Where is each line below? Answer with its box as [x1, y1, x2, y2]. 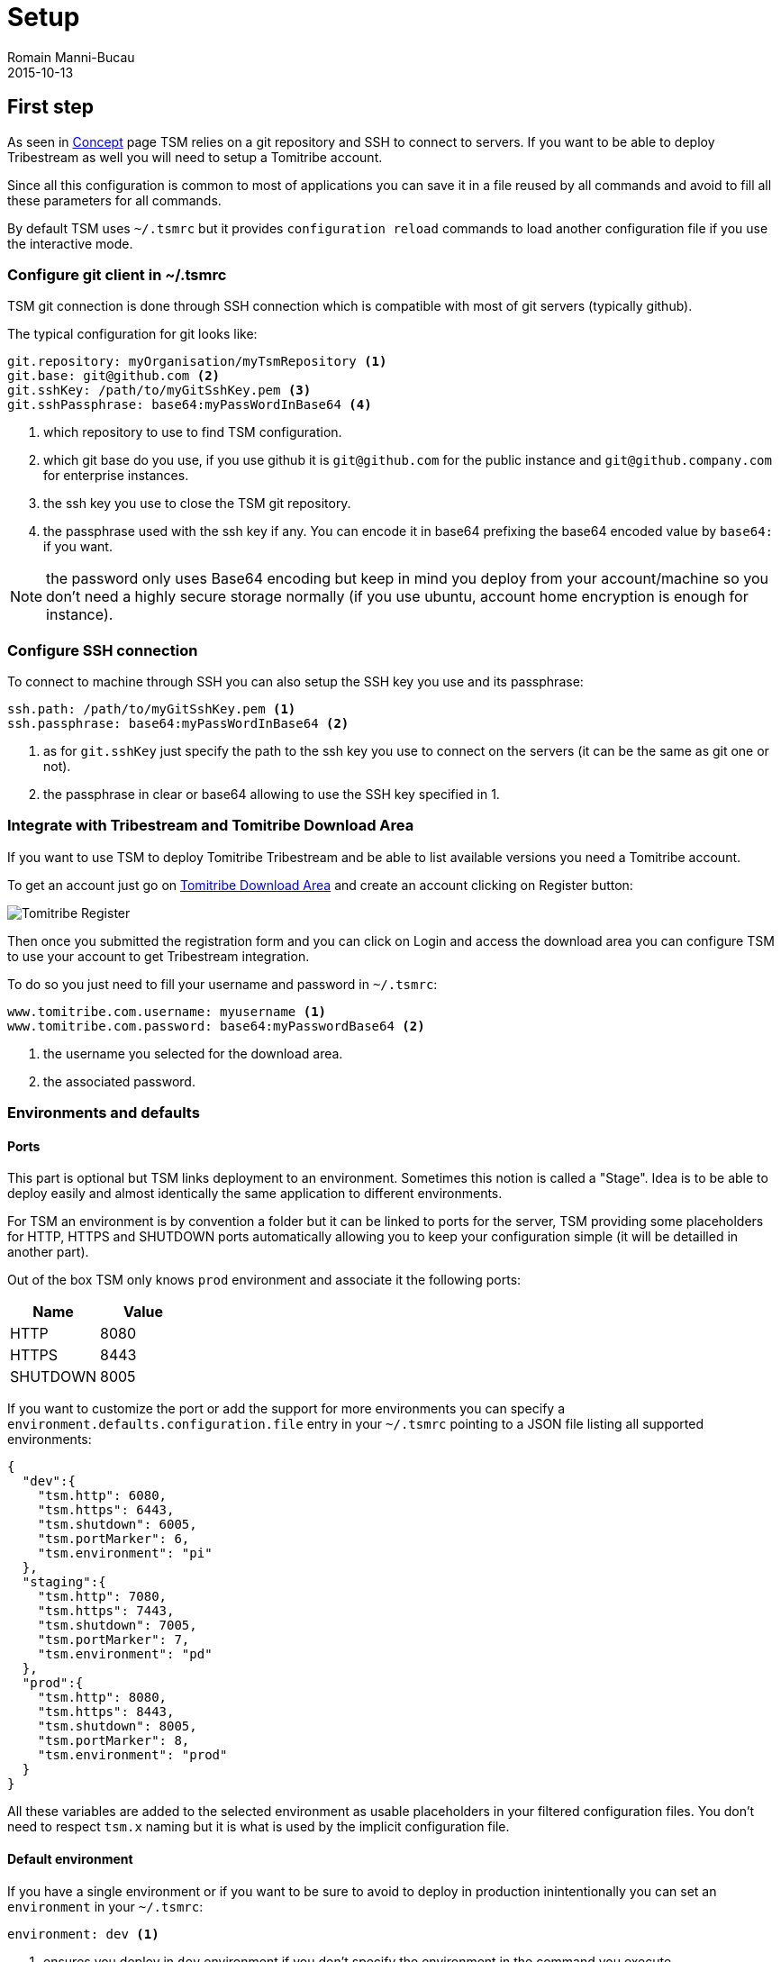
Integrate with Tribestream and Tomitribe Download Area [7, 816, 414, 835]
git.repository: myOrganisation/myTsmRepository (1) [7, 354, 387, 369]
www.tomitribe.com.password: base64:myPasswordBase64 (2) [7, 1018, 425, 1033]
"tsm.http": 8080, [37, 1690, 168, 1705]
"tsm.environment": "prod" [37, 1748, 228, 1763]
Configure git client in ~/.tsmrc [7, 265, 227, 284]
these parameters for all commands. [7, 192, 222, 208]
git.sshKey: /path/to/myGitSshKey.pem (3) [7, 383, 312, 398]
